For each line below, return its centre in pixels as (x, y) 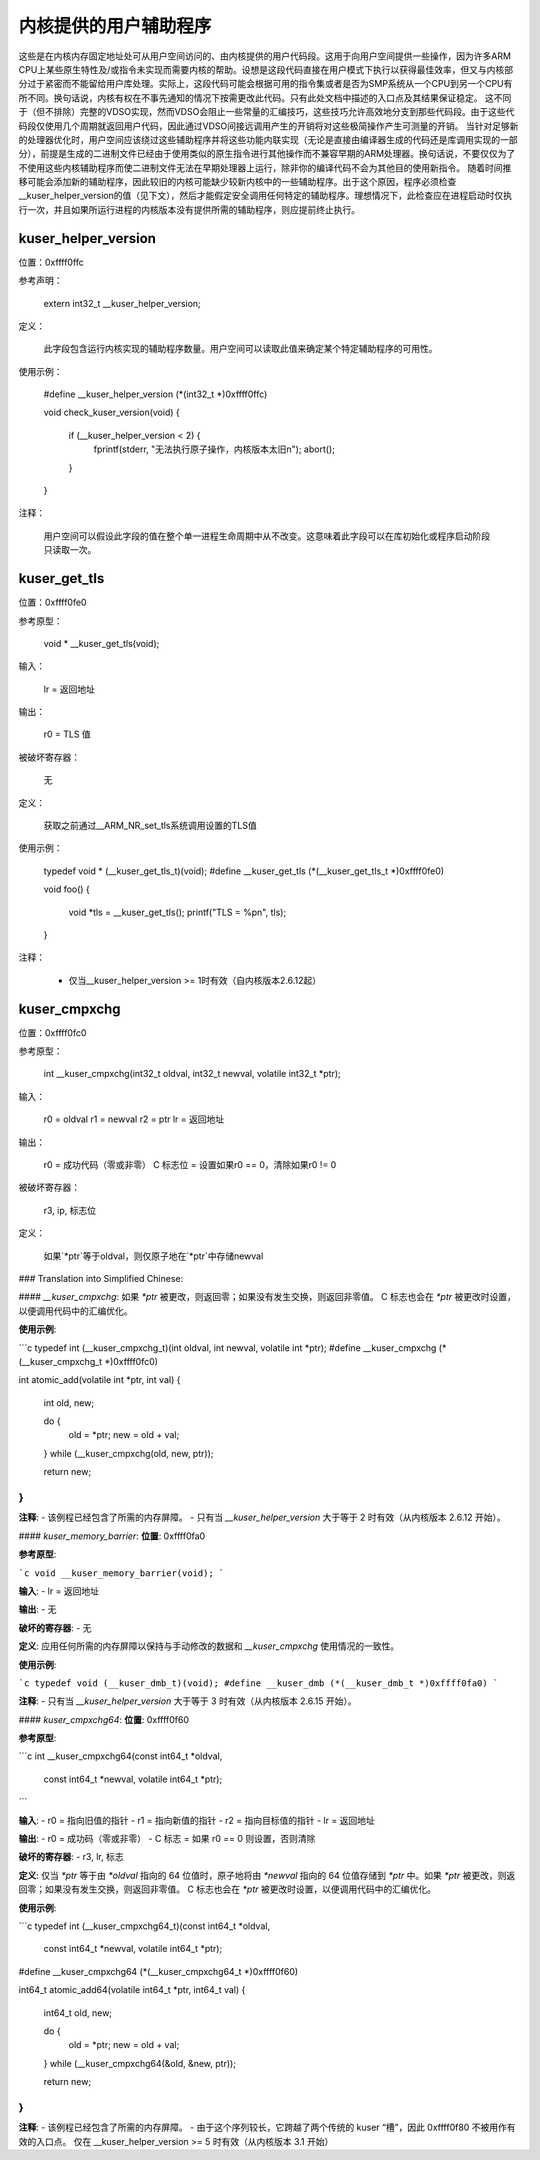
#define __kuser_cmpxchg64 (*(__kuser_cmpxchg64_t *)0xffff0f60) (158, 1971)
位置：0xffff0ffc (51, 262)
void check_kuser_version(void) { (111, 412)
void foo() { (66, 889)
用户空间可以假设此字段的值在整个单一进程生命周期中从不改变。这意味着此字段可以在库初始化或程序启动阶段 (266, 536)
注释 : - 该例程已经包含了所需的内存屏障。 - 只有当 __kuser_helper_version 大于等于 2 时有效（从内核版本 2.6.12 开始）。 (262, 1517)
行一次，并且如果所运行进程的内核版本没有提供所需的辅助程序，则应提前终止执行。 (189, 209)
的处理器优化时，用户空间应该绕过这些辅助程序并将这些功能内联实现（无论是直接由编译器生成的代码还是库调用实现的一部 (268, 139)
